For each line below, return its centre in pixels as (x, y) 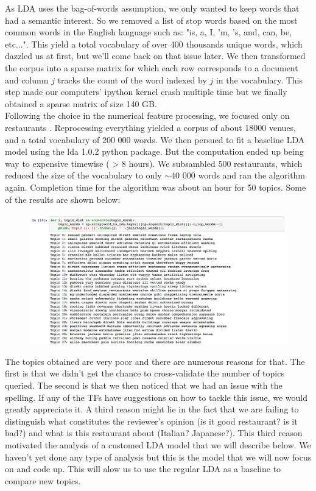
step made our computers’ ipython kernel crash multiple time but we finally (146, 92)
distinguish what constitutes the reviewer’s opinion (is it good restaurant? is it (151, 421)
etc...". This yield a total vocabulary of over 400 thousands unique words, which (154, 44)
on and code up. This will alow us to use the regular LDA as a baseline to (143, 469)
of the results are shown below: (63, 199)
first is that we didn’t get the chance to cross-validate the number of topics (145, 373)
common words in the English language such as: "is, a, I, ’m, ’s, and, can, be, (149, 32)
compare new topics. (43, 480)
